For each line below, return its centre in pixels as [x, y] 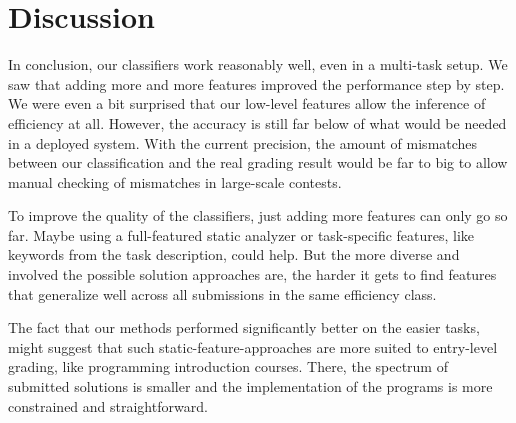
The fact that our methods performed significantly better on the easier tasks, [244, 327]
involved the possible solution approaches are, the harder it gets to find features [252, 274]
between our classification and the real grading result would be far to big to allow [258, 162]
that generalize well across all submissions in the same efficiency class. [222, 293]
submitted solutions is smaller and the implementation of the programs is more [250, 386]
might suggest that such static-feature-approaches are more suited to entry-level [253, 346]
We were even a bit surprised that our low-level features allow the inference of [247, 103]
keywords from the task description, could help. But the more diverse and [234, 254]
